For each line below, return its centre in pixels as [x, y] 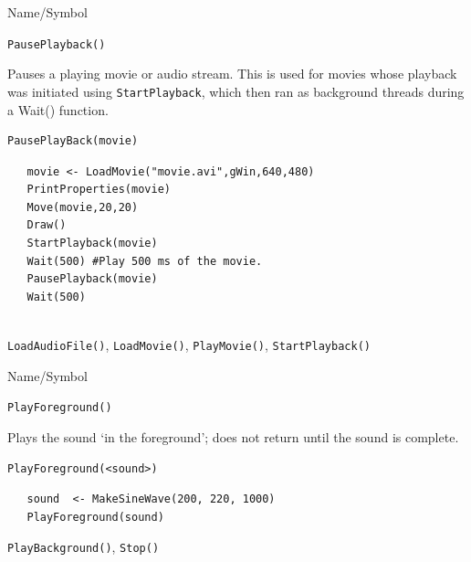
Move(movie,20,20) [83, 207]
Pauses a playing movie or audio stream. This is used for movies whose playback [232, 74]
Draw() [47, 225]
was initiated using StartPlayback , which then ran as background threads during [236, 91]
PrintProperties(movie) [99, 190]
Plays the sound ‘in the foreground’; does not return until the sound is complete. [233, 436]
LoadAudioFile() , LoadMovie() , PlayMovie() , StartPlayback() [189, 345]
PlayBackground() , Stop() [84, 547]
